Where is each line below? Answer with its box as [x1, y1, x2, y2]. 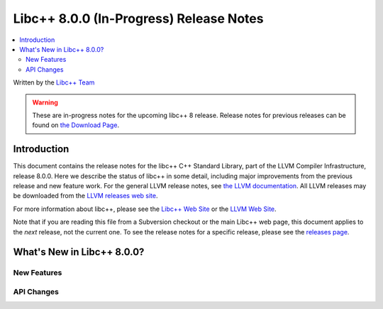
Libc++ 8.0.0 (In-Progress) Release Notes [13, 11, 264, 26]
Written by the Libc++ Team [13, 78, 95, 87]
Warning [32, 98, 58, 107]
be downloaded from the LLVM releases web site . [13, 192, 158, 200]
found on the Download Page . [32, 121, 120, 129]
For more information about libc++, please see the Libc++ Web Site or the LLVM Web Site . [13, 205, 277, 213]
